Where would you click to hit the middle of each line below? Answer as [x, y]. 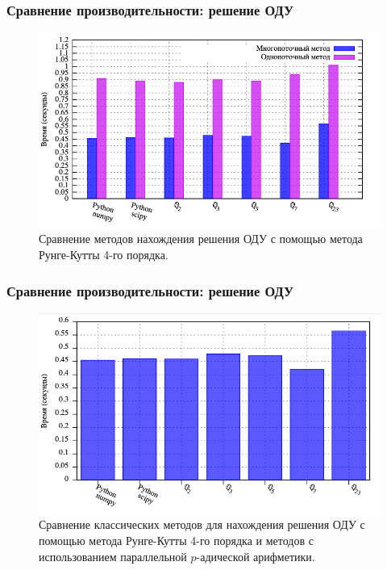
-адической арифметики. [256, 556]
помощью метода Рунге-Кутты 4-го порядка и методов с [176, 540]
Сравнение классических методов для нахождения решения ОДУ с [202, 524]
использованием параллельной [113, 556]
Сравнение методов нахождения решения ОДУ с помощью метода [201, 239]
